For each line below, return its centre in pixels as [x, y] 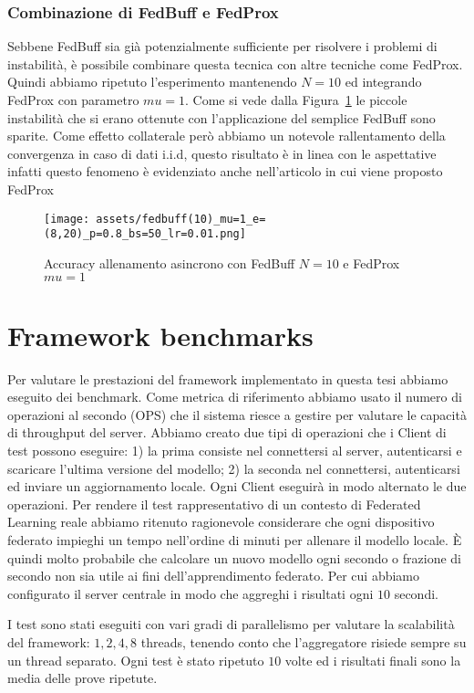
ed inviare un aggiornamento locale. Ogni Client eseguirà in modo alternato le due [237, 486]
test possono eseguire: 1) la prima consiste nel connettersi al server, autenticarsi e [235, 450]
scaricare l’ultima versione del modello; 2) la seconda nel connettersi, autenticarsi [234, 468]
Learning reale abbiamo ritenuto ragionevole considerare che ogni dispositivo [221, 522]
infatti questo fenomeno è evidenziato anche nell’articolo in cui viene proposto [225, 171]
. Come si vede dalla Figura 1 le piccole [296, 100]
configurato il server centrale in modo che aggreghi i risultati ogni [191, 593]
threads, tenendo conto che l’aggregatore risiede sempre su [304, 641]
